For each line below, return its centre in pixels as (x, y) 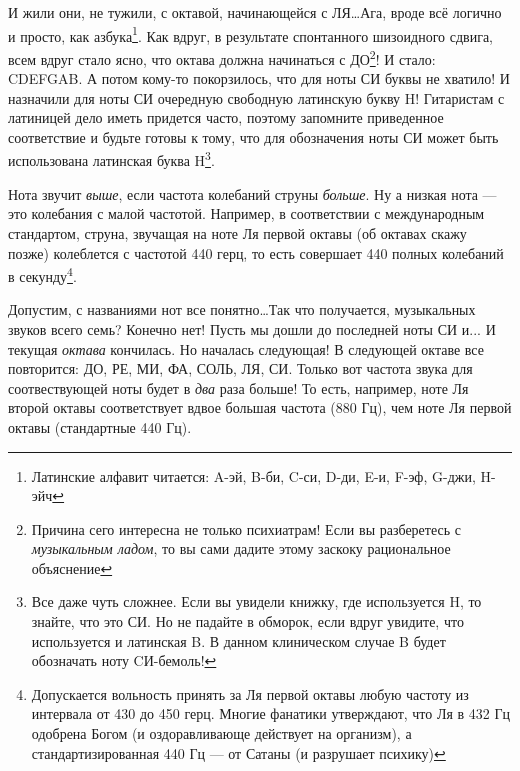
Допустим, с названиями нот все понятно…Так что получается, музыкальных (242, 309)
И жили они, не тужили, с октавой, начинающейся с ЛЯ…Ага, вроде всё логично (255, 12)
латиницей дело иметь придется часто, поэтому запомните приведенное (226, 117)
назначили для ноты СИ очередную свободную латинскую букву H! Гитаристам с (256, 97)
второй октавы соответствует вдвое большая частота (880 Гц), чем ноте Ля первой (260, 407)
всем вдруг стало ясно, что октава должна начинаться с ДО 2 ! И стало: (222, 57)
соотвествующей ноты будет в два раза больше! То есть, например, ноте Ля (238, 387)
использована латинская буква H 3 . (111, 159)
